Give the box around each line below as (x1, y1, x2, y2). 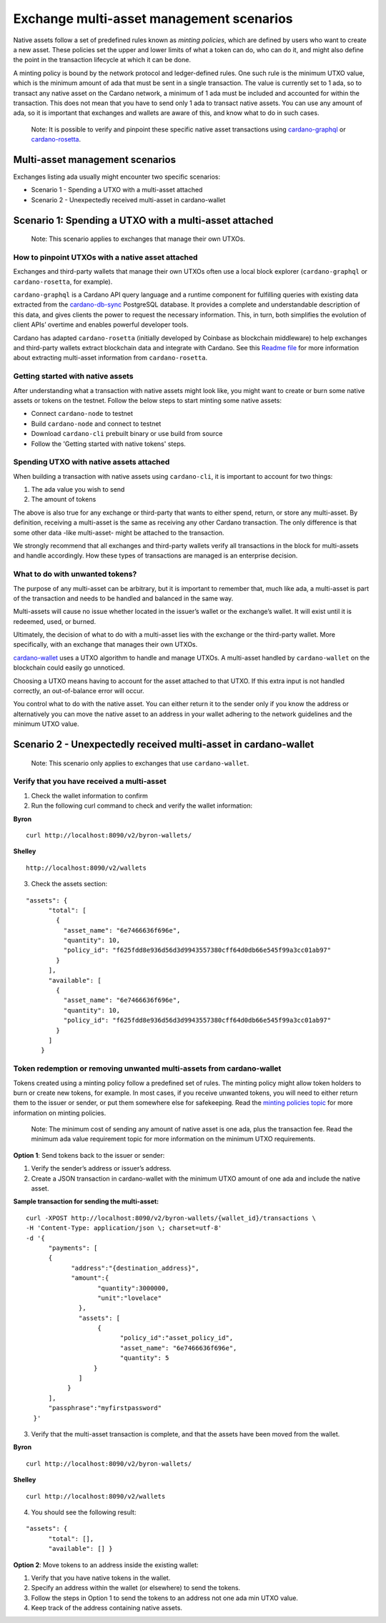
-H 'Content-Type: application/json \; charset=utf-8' (26, 1224, 222, 1232)
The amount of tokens (31, 495, 96, 504)
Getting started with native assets (13, 372, 134, 382)
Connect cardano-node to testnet (31, 410, 134, 418)
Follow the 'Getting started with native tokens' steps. (31, 440, 186, 448)
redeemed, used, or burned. (13, 617, 96, 625)
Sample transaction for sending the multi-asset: (13, 1197, 159, 1206)
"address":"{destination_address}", (71, 1264, 199, 1272)
